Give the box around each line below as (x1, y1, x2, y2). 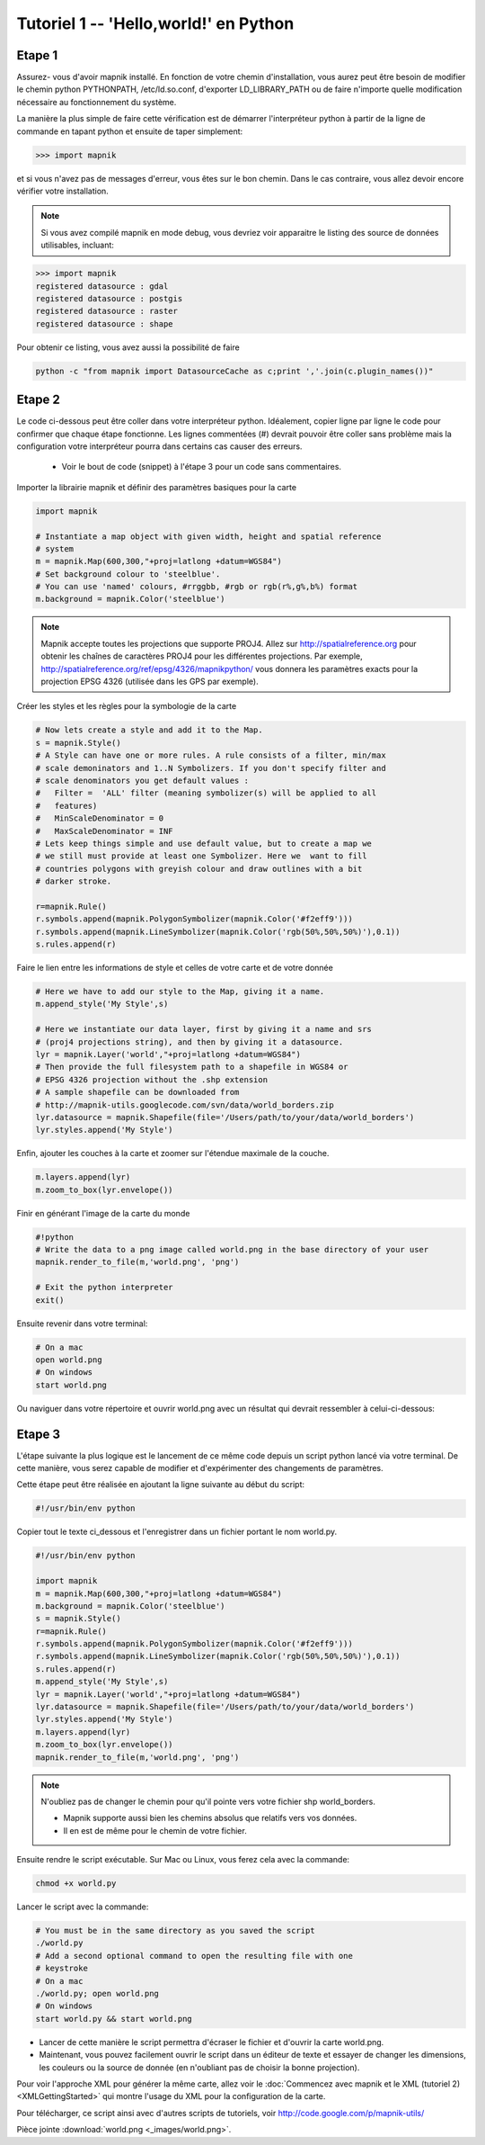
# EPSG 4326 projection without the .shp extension (35, 1074, 269, 1084)
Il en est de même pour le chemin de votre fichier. (63, 1825, 247, 1835)
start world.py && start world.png (35, 2014, 192, 2024)
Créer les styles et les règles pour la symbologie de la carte (16, 701, 237, 712)
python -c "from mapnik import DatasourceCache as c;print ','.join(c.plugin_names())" (35, 365, 434, 376)
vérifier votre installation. (16, 185, 110, 196)
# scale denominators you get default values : (35, 775, 249, 785)
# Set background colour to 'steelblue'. (35, 569, 221, 579)
